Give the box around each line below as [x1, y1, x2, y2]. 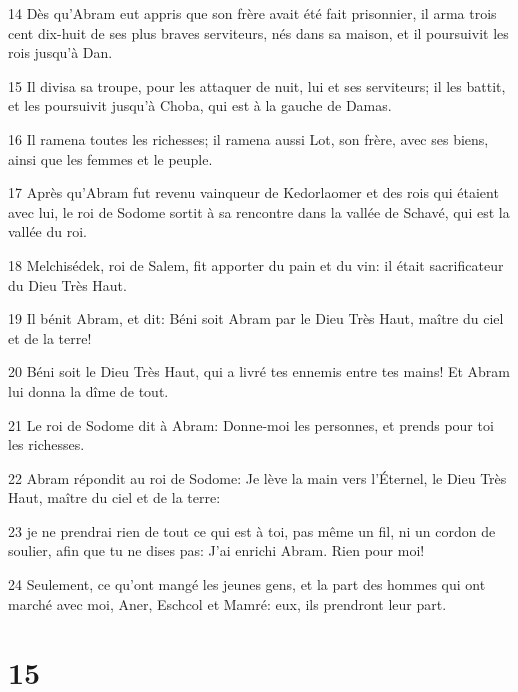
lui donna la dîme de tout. [8, 380, 169, 401]
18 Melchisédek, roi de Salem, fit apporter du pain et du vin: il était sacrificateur [8, 254, 504, 275]
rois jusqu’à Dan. [8, 42, 113, 63]
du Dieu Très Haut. [8, 274, 127, 295]
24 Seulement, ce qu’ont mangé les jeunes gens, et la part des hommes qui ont [8, 574, 486, 595]
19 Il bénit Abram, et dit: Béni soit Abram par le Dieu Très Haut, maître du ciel [8, 308, 504, 329]
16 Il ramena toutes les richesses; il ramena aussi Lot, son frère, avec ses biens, [8, 128, 489, 149]
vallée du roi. [8, 221, 87, 242]
